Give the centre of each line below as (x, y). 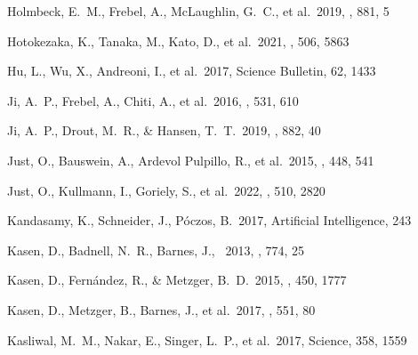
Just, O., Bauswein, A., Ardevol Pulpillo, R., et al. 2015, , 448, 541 (191, 160)
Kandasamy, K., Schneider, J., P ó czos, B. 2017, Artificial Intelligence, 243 (209, 220)
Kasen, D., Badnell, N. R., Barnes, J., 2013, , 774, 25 (156, 250)
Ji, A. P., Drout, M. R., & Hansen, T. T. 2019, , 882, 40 (164, 130)
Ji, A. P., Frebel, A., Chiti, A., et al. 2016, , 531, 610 (153, 100)
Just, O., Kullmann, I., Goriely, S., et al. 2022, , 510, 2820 (166, 190)
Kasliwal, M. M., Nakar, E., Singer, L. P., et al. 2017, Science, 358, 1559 (207, 339)
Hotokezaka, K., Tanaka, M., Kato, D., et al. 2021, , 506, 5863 (178, 40)
